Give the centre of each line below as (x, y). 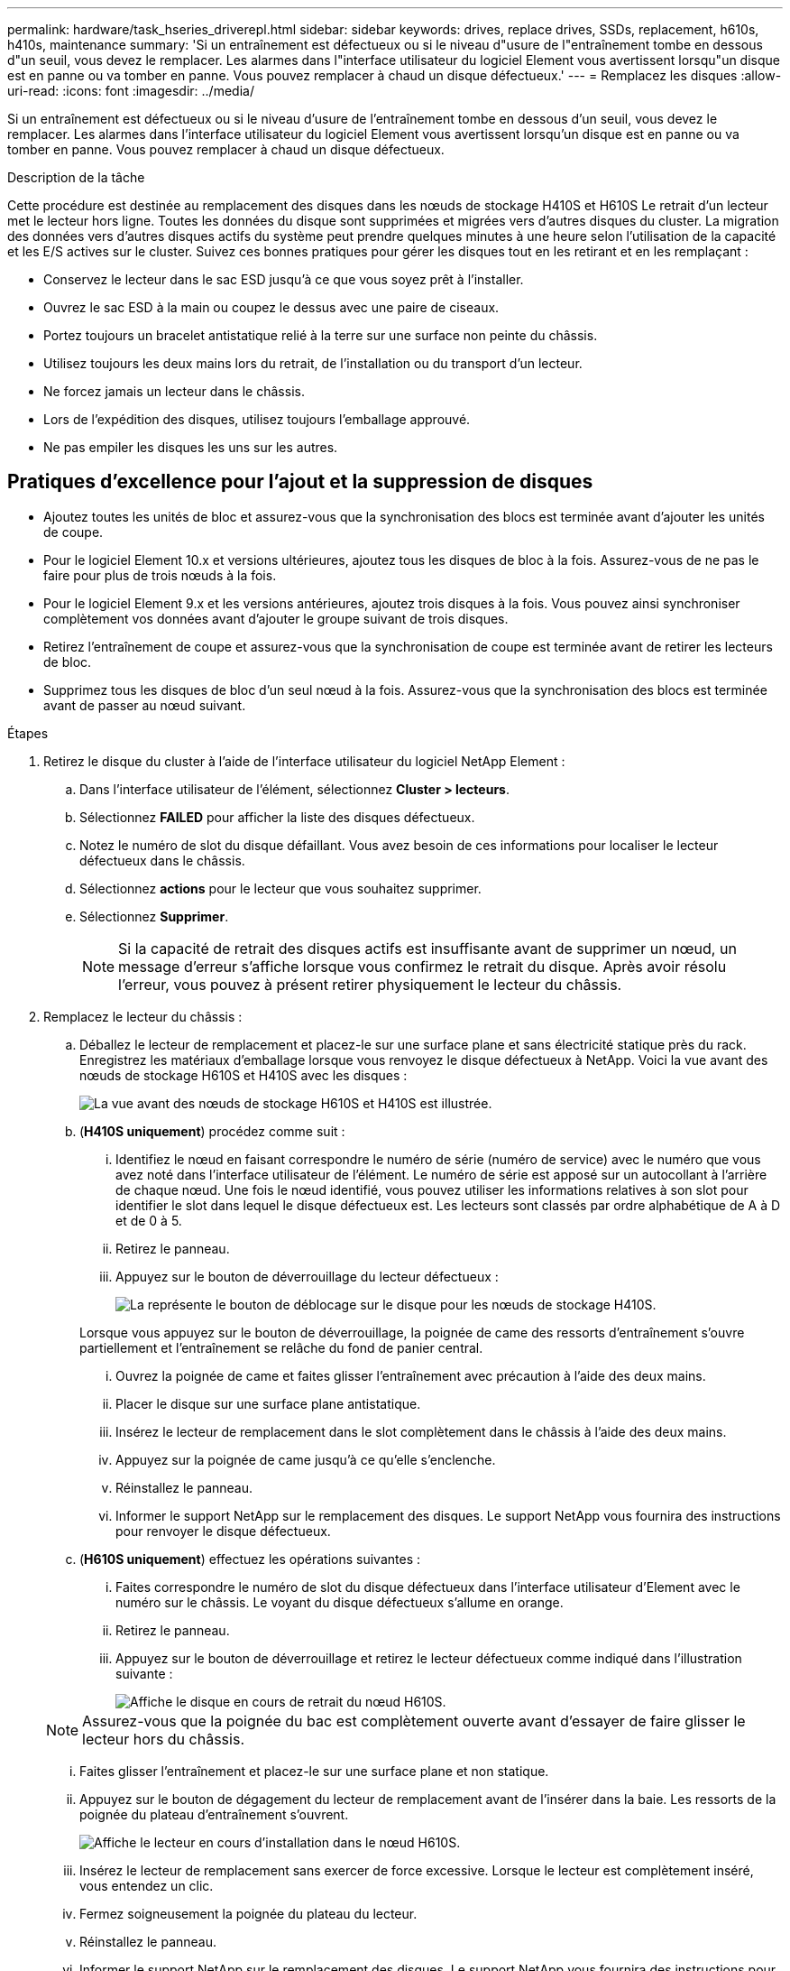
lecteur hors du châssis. (163, 1739)
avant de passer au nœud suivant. (145, 705)
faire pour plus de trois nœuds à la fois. (160, 575)
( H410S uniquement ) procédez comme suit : (212, 1131)
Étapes (28, 733)
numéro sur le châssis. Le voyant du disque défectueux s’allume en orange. (340, 1602)
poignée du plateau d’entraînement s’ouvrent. (214, 1814)
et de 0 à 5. (149, 1220)
